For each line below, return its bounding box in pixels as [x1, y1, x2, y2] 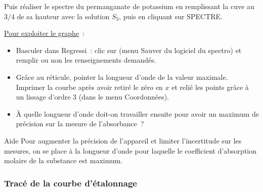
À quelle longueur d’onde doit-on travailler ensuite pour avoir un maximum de [16, 108, 259, 119]
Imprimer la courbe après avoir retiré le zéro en [16, 81, 163, 92]
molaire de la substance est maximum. [4, 155, 123, 166]
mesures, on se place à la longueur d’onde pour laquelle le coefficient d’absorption [4, 145, 257, 156]
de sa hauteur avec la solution [17, 11, 110, 21]
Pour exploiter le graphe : [4, 28, 85, 38]
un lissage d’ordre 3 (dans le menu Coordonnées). [16, 91, 169, 102]
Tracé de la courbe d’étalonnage [4, 176, 137, 189]
